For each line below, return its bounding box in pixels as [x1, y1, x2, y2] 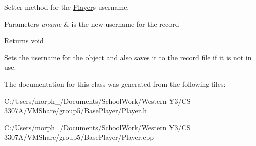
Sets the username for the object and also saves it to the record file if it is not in [4, 52, 252, 62]
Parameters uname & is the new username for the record [4, 18, 179, 29]
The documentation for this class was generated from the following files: [4, 78, 226, 89]
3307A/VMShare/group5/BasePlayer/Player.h [4, 105, 147, 116]
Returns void [4, 35, 44, 46]
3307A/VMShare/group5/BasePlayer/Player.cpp [4, 132, 154, 142]
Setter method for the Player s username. [4, 2, 129, 12]
